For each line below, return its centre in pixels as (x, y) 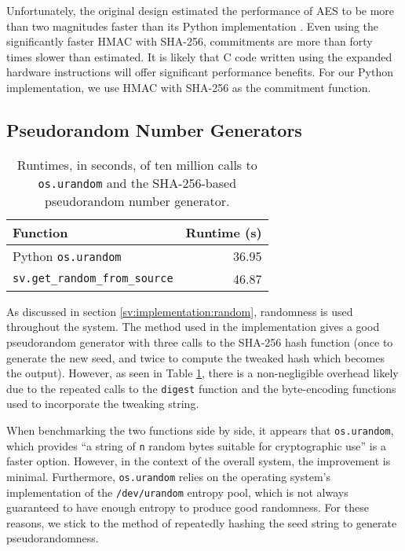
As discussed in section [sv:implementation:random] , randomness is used (180, 311)
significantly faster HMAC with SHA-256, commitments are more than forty (190, 41)
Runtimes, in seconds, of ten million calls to (137, 164)
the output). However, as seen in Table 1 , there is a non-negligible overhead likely (202, 373)
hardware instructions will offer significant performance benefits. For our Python (200, 72)
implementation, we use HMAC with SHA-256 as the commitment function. (189, 87)
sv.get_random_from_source (93, 279)
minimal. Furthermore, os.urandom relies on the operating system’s (168, 476)
